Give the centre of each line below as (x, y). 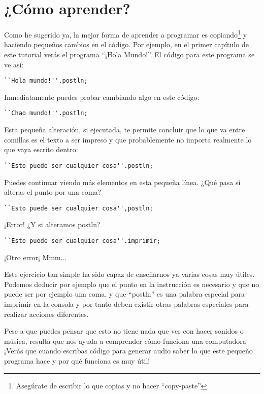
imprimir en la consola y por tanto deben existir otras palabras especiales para (126, 303)
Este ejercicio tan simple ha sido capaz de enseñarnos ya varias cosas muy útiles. (129, 274)
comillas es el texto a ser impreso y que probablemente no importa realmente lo (128, 139)
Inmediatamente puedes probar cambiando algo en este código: (102, 97)
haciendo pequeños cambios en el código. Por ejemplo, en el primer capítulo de (126, 44)
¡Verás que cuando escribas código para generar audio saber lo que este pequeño (128, 351)
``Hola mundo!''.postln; (46, 81)
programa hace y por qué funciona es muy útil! (77, 360)
